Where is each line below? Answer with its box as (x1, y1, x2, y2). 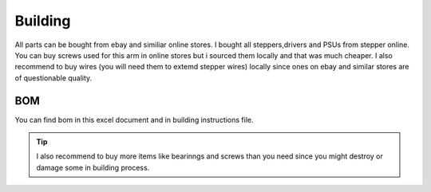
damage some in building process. (36, 163, 150, 172)
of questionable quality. (14, 72, 93, 83)
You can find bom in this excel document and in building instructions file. (14, 115, 254, 124)
